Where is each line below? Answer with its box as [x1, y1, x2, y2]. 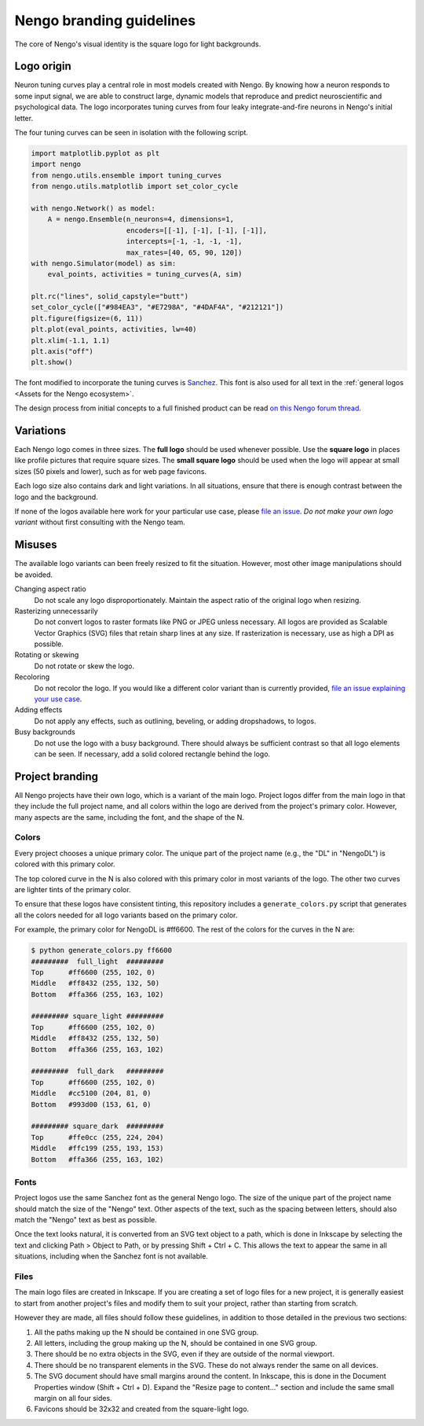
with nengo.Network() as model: [31, 204, 156, 212]
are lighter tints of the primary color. [14, 884, 131, 894]
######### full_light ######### [31, 957, 164, 966]
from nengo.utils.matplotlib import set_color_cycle [31, 182, 239, 191]
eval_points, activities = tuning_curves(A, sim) [47, 270, 243, 279]
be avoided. [14, 570, 53, 579]
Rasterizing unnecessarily [14, 606, 98, 616]
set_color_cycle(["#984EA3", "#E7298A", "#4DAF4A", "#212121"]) [31, 303, 284, 312]
